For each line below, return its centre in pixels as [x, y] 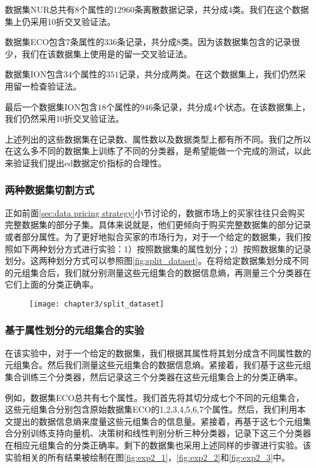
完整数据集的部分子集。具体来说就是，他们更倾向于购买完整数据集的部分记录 [158, 225]
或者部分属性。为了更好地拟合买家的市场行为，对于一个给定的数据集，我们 [154, 236]
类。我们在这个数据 [271, 9]
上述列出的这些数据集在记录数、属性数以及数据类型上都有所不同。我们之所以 [158, 139]
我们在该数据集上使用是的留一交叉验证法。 [107, 53]
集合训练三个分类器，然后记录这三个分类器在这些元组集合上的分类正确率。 [154, 376]
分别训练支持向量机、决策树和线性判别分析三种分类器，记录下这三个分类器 [162, 433]
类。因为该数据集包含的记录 [236, 42]
